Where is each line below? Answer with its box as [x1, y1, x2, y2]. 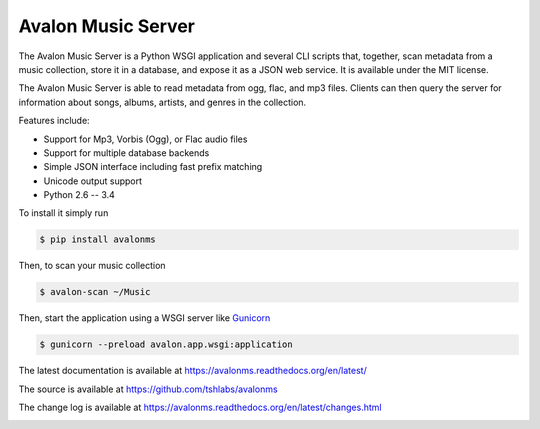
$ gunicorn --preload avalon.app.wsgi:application [39, 339, 294, 350]
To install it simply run [18, 207, 109, 219]
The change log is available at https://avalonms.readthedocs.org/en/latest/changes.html [18, 401, 382, 414]
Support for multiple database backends [43, 146, 210, 159]
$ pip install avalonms [39, 234, 157, 245]
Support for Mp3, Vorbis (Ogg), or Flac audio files [43, 133, 248, 145]
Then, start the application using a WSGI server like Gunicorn [18, 312, 271, 324]
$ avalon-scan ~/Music [39, 286, 151, 298]
